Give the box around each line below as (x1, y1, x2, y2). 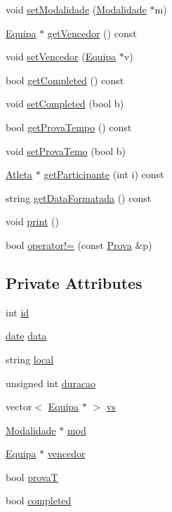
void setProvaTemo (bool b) (6, 143, 126, 158)
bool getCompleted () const (6, 72, 124, 87)
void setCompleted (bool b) (6, 96, 124, 111)
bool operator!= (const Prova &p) (6, 237, 152, 252)
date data (6, 328, 47, 343)
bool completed (6, 493, 72, 508)
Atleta (6, 167, 33, 182)
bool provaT (6, 469, 58, 484)
